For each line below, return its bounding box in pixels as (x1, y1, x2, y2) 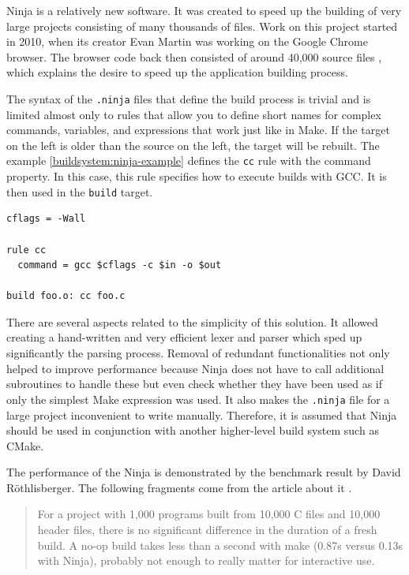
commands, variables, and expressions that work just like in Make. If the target (6, 121, 390, 138)
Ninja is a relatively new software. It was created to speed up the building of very (6, 2, 402, 18)
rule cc (6, 244, 47, 256)
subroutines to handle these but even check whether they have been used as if (6, 375, 383, 392)
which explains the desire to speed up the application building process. (6, 64, 348, 80)
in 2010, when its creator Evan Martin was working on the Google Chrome (6, 33, 368, 50)
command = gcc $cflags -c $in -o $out (17, 259, 222, 271)
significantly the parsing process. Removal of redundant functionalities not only (6, 345, 390, 361)
